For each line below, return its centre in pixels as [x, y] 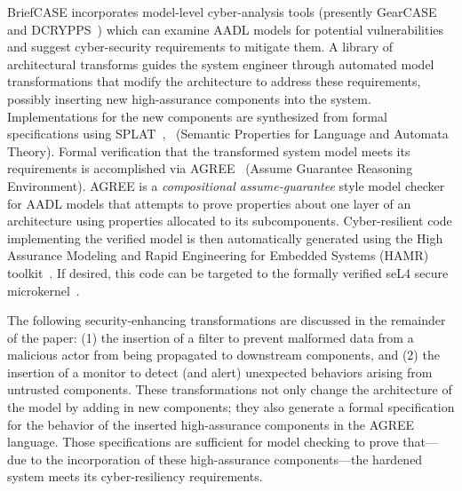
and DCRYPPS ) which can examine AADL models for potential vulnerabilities [226, 29]
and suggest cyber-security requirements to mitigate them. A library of [200, 47]
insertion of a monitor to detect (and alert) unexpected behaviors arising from [220, 372]
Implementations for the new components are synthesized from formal [197, 116]
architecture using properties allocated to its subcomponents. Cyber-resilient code [230, 221]
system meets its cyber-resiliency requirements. [135, 476]
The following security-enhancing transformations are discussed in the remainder [227, 320]
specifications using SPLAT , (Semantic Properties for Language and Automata [228, 134]
